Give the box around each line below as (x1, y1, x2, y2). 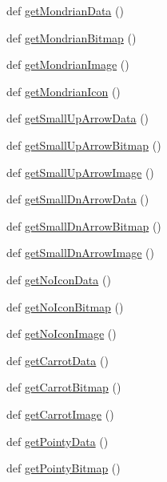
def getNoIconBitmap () (6, 298, 124, 315)
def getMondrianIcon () (6, 82, 121, 99)
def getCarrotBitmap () (6, 379, 121, 396)
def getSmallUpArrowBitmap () (6, 136, 161, 153)
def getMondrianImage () (6, 56, 129, 73)
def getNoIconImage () (6, 325, 117, 342)
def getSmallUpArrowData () (6, 110, 149, 127)
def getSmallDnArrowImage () (6, 244, 155, 261)
